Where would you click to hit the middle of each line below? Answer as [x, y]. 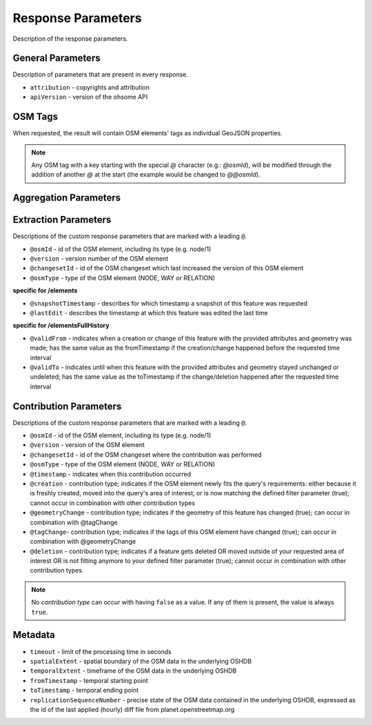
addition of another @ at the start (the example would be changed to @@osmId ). [146, 175]
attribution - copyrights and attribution [90, 87]
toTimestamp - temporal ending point [84, 691]
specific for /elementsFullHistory [61, 326]
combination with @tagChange [74, 522]
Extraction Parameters [62, 220]
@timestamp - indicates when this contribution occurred [111, 474]
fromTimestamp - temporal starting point [89, 680]
